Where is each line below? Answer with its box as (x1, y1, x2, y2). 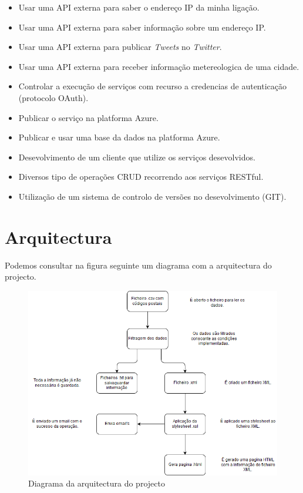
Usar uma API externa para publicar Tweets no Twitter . (18, 41, 222, 53)
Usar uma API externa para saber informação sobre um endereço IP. (18, 21, 266, 33)
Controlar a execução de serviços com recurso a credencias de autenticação (18, 80, 287, 92)
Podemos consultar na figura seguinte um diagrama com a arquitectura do (5, 259, 272, 271)
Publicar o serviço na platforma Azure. (18, 111, 159, 123)
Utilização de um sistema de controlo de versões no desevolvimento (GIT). (18, 190, 287, 202)
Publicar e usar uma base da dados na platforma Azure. (18, 131, 220, 143)
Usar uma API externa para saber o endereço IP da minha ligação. (18, 1, 260, 13)
